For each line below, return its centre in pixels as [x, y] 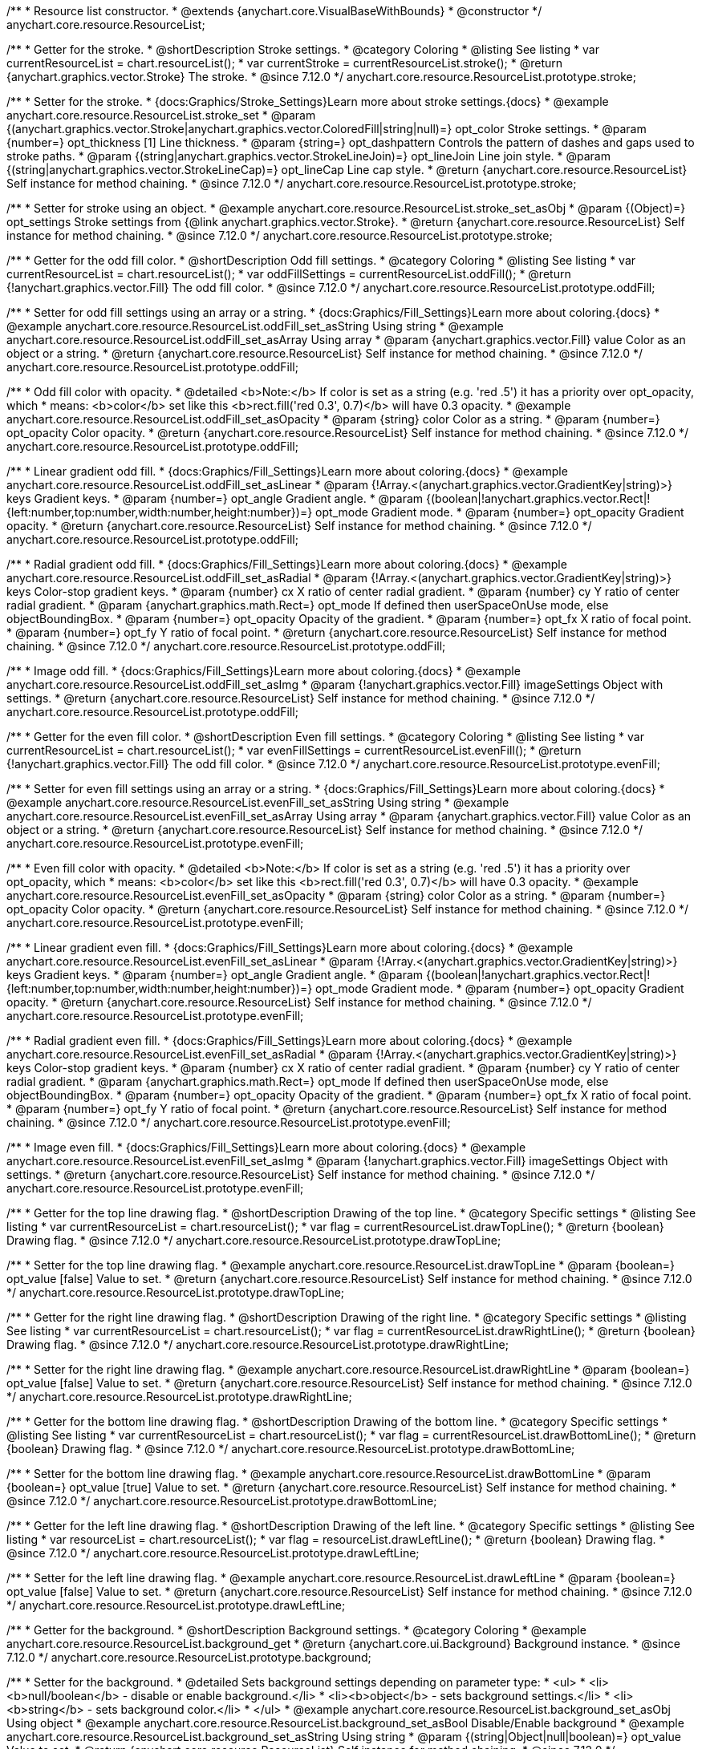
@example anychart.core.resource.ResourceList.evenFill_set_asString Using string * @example [258, 802]
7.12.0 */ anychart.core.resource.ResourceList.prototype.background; [189, 1657]
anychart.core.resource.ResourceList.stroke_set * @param [161, 115]
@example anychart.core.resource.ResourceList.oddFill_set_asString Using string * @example [255, 326]
